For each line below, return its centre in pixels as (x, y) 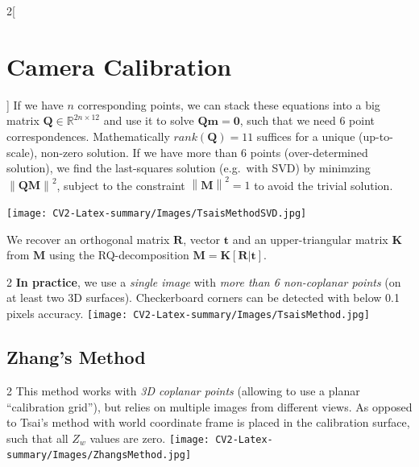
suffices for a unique (306, 136)
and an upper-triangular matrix (310, 239)
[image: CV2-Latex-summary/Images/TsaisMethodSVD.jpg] (157, 214)
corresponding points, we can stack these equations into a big (229, 104)
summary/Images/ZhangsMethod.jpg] (99, 455)
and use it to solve (149, 120)
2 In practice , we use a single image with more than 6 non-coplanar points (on (204, 281)
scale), (22, 152)
